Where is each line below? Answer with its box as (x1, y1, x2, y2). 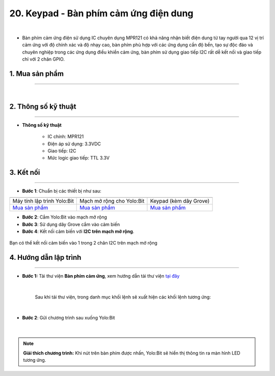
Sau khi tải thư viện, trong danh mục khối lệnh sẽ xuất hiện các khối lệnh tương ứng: (35, 293, 211, 300)
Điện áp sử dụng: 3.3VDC (47, 141, 101, 147)
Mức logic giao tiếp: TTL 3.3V (47, 155, 110, 161)
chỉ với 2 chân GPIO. (22, 56, 65, 62)
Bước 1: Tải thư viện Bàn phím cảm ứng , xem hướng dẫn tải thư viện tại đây (22, 273, 180, 279)
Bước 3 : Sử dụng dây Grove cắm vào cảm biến (22, 221, 120, 227)
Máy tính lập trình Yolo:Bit (12, 198, 74, 205)
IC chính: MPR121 (47, 133, 84, 140)
